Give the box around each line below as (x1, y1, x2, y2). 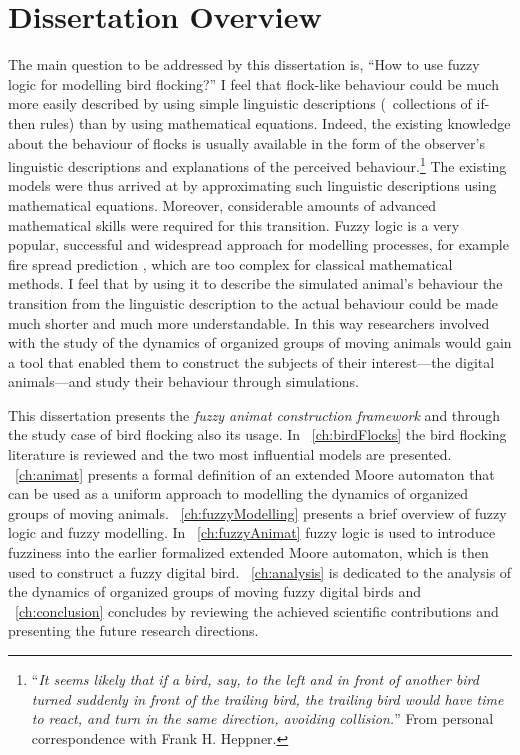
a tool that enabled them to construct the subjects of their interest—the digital (8, 351, 495, 372)
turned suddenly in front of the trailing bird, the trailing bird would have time (31, 688, 504, 709)
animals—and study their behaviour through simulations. (8, 371, 359, 392)
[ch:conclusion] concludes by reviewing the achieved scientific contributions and (15, 600, 499, 621)
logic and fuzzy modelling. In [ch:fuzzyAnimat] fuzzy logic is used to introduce (8, 522, 496, 543)
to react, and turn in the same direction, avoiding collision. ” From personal (31, 708, 494, 729)
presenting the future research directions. (8, 620, 259, 641)
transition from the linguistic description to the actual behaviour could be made (8, 292, 499, 313)
